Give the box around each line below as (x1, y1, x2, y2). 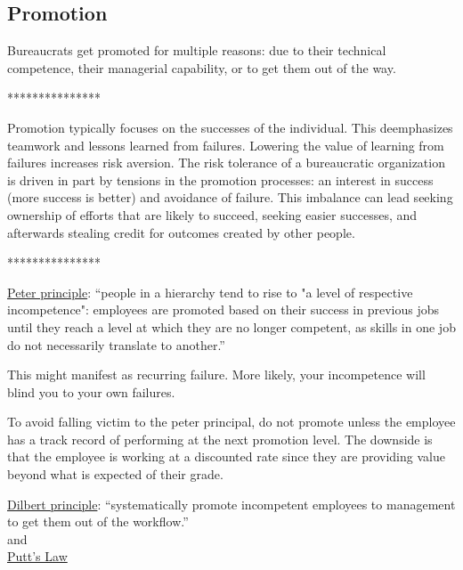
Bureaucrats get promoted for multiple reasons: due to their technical (7, 41, 386, 60)
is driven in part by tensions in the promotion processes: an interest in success (7, 170, 434, 189)
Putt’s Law (7, 547, 68, 566)
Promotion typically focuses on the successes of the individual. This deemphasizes (7, 118, 453, 136)
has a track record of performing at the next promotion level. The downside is (7, 429, 433, 448)
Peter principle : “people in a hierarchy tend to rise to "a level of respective (7, 282, 413, 301)
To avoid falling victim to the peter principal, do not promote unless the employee (7, 412, 456, 431)
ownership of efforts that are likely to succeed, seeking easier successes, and (7, 205, 418, 224)
